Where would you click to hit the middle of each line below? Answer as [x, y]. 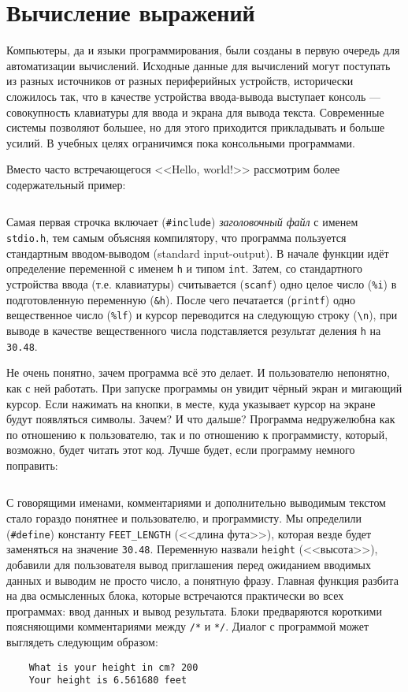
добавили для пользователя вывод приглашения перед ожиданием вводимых [189, 564]
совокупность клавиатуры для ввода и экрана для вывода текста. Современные [195, 112]
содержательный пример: [66, 184]
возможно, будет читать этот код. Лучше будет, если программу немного [181, 450]
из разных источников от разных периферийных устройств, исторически [180, 81]
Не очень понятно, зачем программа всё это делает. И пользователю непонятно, [198, 372]
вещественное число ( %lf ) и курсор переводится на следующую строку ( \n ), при [202, 315]
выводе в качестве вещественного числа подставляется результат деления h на [194, 330]
